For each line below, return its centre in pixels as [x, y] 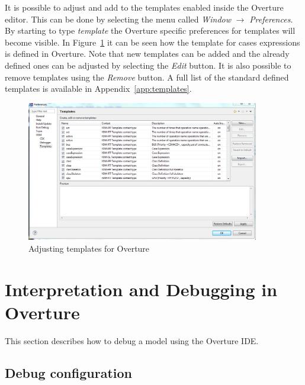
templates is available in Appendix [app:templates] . [98, 89]
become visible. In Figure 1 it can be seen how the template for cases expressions [152, 42]
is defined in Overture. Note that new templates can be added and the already [147, 54]
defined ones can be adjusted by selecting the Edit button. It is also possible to [148, 65]
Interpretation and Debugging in [141, 289]
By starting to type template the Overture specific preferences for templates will [150, 31]
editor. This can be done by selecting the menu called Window [118, 19]
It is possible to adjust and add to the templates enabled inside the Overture [144, 7]
